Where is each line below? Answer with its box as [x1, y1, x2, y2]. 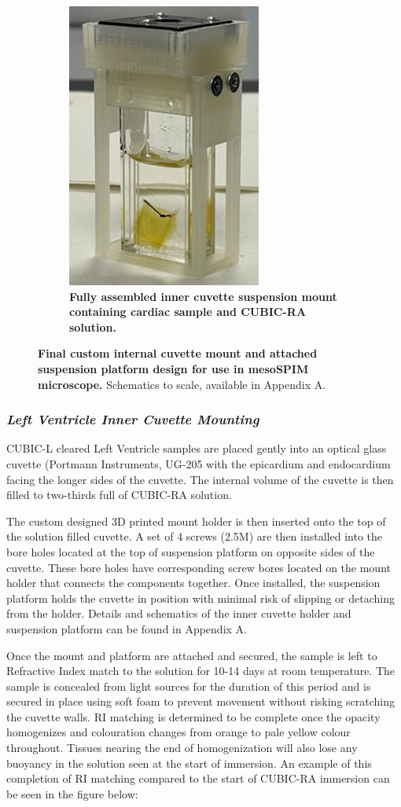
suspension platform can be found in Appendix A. [6, 620, 247, 636]
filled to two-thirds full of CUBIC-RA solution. [6, 486, 232, 503]
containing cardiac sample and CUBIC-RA [69, 303, 307, 320]
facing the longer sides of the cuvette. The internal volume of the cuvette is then [6, 471, 394, 487]
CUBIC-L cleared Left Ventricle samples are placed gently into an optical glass [6, 440, 387, 457]
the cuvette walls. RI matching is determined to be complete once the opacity [6, 708, 381, 724]
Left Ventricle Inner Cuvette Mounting [6, 409, 259, 429]
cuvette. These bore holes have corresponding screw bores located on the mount [6, 559, 391, 575]
